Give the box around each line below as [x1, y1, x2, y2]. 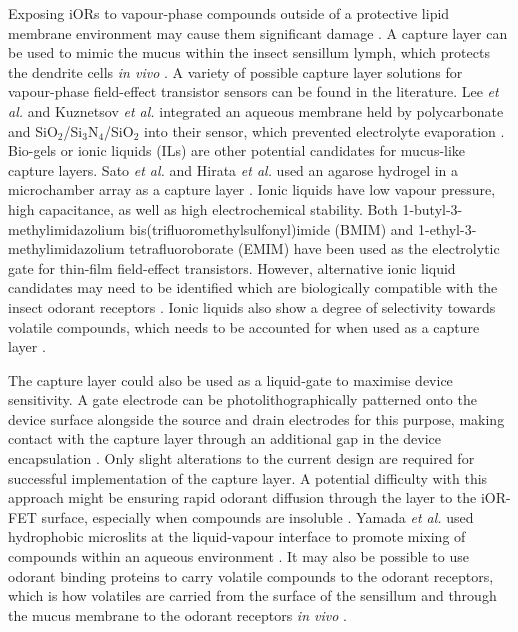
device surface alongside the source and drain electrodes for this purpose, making [8, 408, 505, 429]
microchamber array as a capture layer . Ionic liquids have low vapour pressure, [8, 179, 496, 200]
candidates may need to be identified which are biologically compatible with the [8, 277, 498, 298]
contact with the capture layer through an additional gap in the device [8, 428, 441, 449]
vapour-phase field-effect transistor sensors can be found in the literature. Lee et [8, 81, 499, 102]
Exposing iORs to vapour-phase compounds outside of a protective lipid [8, 3, 450, 23]
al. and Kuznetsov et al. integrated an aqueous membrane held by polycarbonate [8, 100, 504, 121]
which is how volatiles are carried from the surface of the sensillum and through [8, 585, 497, 606]
